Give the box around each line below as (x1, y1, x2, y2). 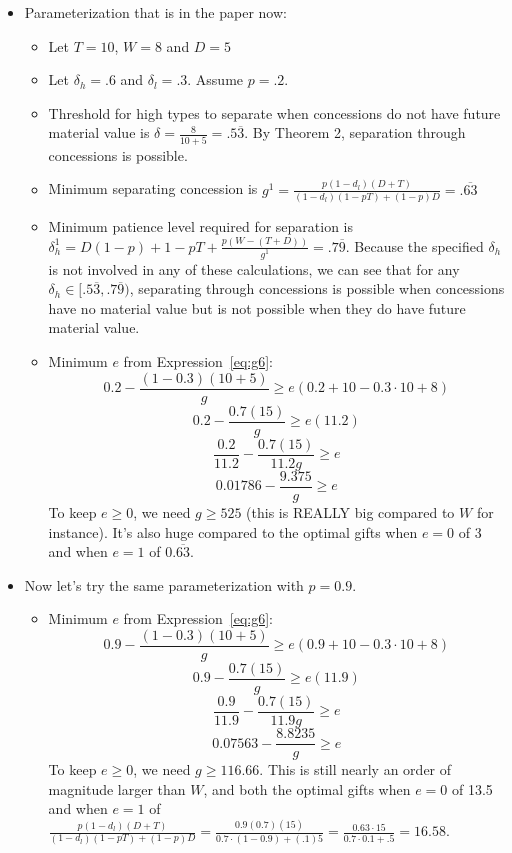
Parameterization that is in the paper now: (24, 2, 287, 22)
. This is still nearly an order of (259, 759, 452, 780)
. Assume (187, 69, 244, 90)
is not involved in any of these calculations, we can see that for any (48, 258, 460, 279)
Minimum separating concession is (48, 178, 258, 199)
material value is (48, 122, 150, 143)
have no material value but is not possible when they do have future (48, 297, 466, 318)
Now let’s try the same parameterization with (24, 574, 304, 595)
